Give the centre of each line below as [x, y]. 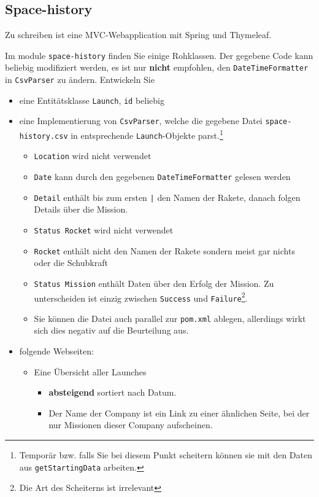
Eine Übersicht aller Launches [90, 371]
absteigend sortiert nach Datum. [113, 392]
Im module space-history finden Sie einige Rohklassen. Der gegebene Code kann [159, 55]
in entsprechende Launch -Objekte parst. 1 [147, 134]
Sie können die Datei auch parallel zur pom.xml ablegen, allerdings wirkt [170, 318]
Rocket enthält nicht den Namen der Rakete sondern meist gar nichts [164, 250]
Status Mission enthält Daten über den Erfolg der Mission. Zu [154, 283]
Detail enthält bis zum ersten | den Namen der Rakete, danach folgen [167, 197]
